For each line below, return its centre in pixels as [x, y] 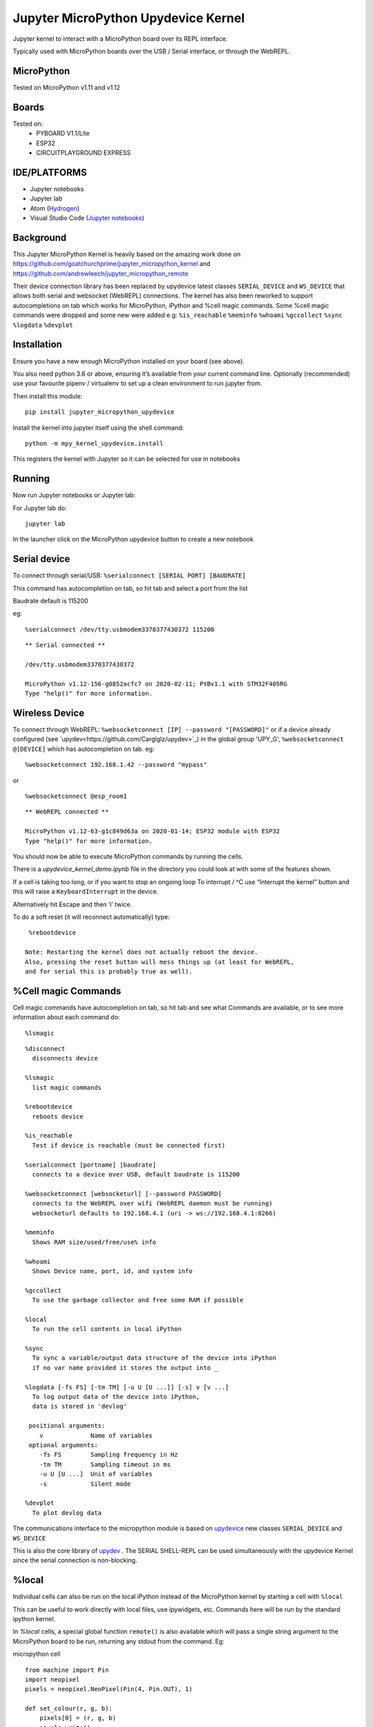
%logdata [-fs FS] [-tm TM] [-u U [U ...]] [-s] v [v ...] [127, 1387]
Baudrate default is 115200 [51, 601]
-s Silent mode [85, 1484]
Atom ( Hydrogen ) [55, 208]
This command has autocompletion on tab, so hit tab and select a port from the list [130, 588]
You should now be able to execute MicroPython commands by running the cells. [128, 856]
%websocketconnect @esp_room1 [76, 796]
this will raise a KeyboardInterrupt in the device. [86, 892]
